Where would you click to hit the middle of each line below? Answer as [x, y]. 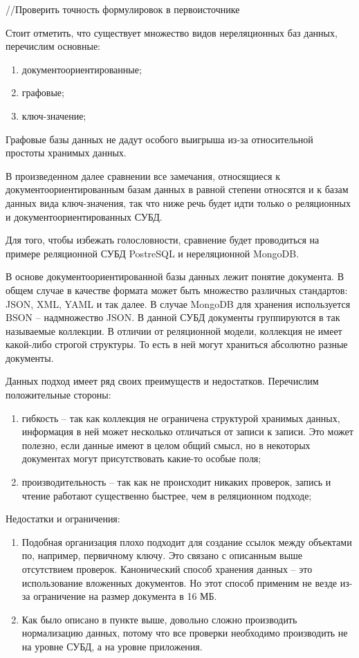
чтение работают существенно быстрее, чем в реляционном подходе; [167, 495]
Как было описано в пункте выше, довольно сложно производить [159, 619]
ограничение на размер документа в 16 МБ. [125, 596]
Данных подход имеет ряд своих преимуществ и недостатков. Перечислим [162, 381]
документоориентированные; [82, 69]
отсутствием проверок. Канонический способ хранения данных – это [167, 569]
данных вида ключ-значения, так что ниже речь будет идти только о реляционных [178, 202]
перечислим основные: [53, 46]
